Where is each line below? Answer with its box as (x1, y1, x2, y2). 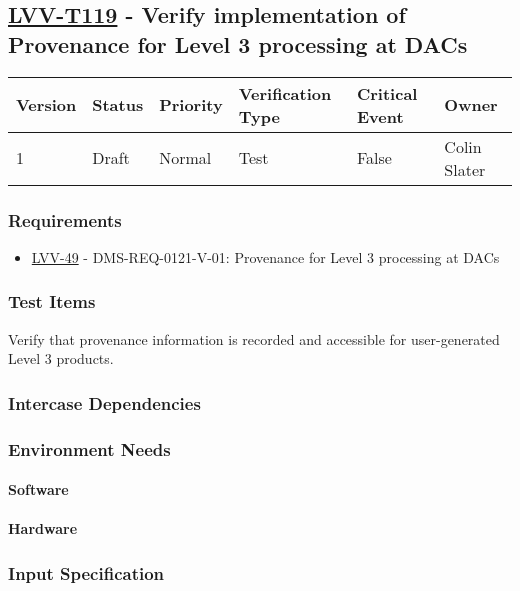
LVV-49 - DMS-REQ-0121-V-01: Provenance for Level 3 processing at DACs (31, 246, 500, 267)
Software (8, 479, 69, 500)
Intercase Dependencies (8, 390, 201, 415)
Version (16, 93, 77, 117)
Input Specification (8, 560, 165, 585)
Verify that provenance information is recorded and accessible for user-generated (8, 328, 500, 349)
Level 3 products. (8, 348, 114, 369)
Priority (159, 93, 223, 117)
